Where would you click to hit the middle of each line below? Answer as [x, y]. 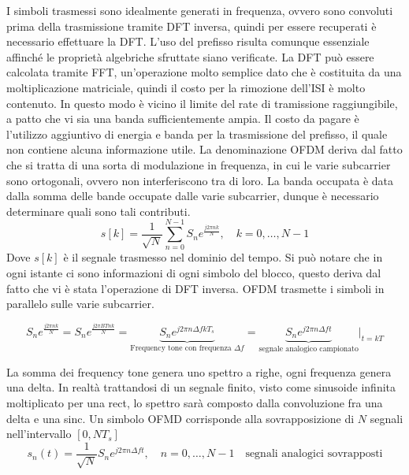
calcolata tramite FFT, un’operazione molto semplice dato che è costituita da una [204, 72]
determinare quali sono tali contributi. [99, 211]
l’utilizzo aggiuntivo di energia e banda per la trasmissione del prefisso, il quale [197, 134]
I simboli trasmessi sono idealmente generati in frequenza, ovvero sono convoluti [200, 10]
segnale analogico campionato [309, 349]
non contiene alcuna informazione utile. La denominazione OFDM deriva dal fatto [204, 149]
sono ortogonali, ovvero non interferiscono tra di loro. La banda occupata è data [200, 180]
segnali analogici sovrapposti [314, 454]
